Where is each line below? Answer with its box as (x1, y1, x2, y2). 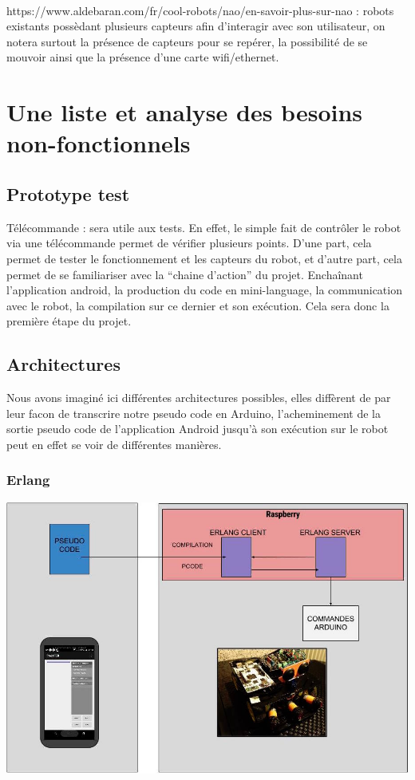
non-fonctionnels (6, 127, 191, 160)
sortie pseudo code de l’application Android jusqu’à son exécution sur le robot (6, 420, 389, 437)
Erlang (6, 470, 50, 490)
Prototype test (6, 181, 130, 206)
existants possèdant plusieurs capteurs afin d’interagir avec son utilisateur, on (6, 18, 385, 34)
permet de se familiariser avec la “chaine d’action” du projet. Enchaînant (6, 266, 363, 282)
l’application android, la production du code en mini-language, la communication (6, 282, 402, 298)
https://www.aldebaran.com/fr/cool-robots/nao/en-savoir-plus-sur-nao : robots (6, 2, 394, 18)
